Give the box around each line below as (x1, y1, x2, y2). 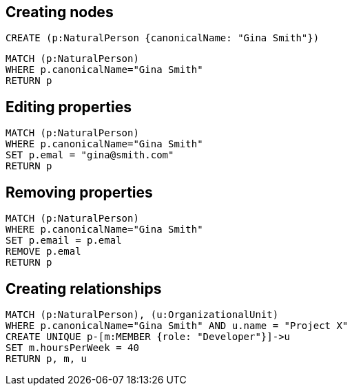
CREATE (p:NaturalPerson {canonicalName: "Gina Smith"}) (6, 32, 320, 44)
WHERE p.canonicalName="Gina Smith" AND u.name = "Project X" (6, 319, 349, 331)
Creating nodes (6, 3, 114, 21)
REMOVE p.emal (6, 246, 81, 257)
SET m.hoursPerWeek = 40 (6, 341, 139, 353)
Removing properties (6, 183, 153, 201)
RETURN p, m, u (6, 352, 87, 364)
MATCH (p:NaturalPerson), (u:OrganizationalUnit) (6, 308, 279, 320)
